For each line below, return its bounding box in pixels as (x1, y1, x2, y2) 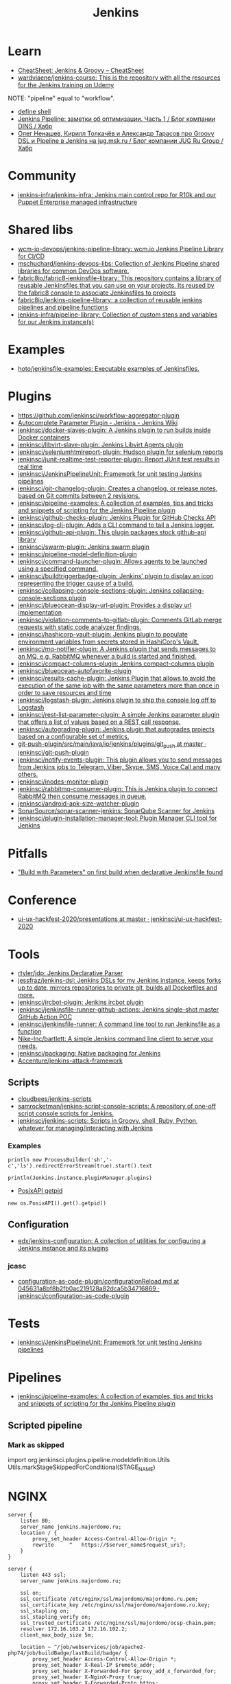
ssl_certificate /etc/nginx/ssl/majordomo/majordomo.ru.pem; (20, 1595, 198, 1602)
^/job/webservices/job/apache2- (53, 1643, 147, 1650)
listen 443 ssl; (20, 1571, 67, 1578)
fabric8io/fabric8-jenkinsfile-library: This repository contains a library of (17, 273, 222, 282)
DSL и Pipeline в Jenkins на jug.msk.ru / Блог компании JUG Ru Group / (17, 136, 223, 145)
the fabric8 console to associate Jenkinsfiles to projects (17, 288, 176, 297)
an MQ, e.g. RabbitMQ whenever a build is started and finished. (17, 652, 197, 660)
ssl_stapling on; (20, 1607, 70, 1615)
